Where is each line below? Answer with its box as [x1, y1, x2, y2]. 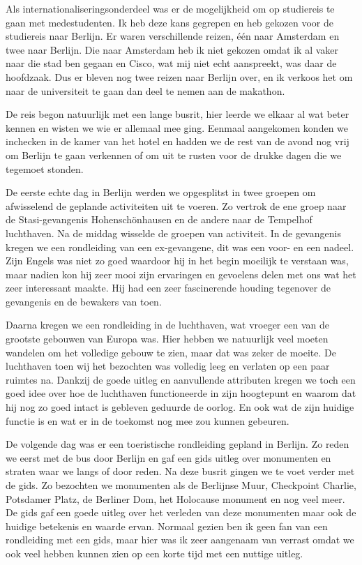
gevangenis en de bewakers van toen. [6, 294, 162, 308]
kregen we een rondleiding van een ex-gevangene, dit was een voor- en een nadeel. [6, 239, 354, 254]
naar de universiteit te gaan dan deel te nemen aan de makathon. [6, 83, 285, 98]
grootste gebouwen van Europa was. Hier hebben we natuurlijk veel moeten [6, 331, 329, 346]
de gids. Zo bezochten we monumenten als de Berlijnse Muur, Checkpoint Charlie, [6, 478, 356, 492]
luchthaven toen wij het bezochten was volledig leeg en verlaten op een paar [6, 359, 330, 373]
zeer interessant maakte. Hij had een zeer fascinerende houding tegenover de [6, 280, 331, 295]
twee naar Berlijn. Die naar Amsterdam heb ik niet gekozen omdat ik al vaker [6, 42, 339, 56]
